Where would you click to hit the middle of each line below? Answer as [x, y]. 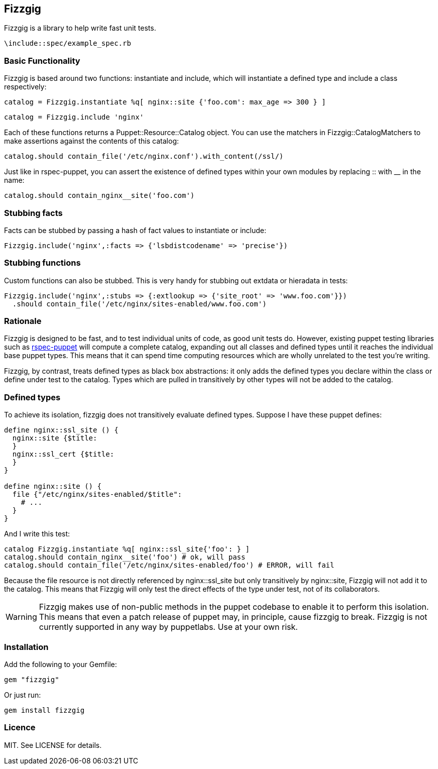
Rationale [23, 321]
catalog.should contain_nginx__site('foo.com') [99, 196]
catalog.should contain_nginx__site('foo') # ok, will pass [125, 557]
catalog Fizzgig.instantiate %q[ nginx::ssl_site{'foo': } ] [127, 549]
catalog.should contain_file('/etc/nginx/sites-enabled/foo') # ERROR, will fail [169, 565]
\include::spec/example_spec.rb [68, 43]
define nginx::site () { [53, 486]
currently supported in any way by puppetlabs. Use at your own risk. [168, 627]
